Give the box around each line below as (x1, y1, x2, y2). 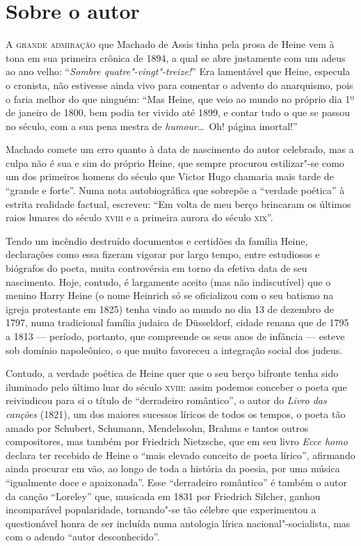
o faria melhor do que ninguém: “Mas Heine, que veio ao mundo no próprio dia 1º (6, 91, 355, 106)
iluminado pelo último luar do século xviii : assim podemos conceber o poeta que (6, 379, 347, 394)
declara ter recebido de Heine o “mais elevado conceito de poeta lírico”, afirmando (6, 447, 355, 462)
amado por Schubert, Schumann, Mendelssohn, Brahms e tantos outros (6, 420, 309, 435)
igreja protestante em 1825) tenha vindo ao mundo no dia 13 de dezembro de (6, 301, 334, 316)
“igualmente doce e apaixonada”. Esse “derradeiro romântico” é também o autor (6, 474, 347, 489)
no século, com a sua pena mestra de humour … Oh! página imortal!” (6, 118, 298, 133)
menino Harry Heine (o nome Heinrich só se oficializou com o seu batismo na (6, 288, 334, 303)
